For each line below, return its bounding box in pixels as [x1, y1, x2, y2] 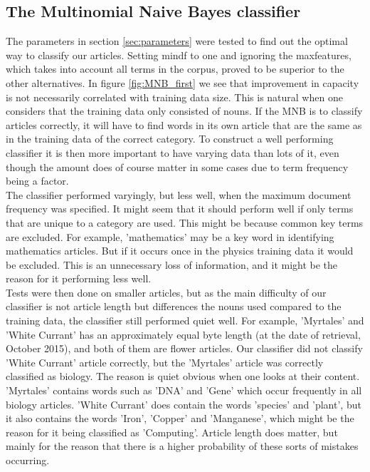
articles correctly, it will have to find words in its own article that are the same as [6, 117, 362, 132]
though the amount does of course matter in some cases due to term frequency [6, 159, 349, 174]
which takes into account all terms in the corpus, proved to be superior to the [6, 61, 344, 76]
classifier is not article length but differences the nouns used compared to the [6, 299, 342, 314]
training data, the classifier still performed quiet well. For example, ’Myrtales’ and [6, 313, 364, 328]
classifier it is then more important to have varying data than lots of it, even [6, 145, 339, 160]
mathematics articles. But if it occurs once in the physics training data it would [6, 243, 354, 258]
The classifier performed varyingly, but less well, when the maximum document [6, 187, 351, 202]
